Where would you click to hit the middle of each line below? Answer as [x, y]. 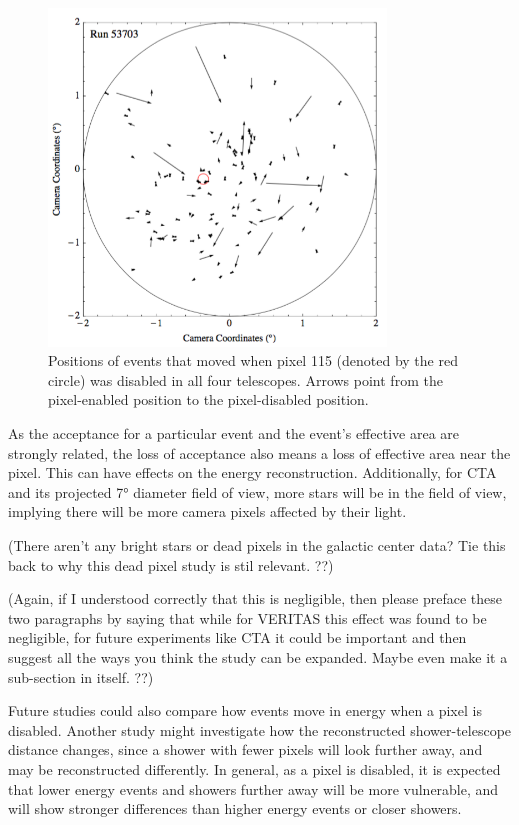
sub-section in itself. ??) [81, 676]
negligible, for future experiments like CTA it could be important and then [237, 637]
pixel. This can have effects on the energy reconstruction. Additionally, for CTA [252, 472]
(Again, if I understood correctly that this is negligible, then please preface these [255, 598]
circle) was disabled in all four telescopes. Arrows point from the [245, 379]
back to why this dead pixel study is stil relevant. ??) [171, 564]
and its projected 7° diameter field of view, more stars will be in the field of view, [257, 491]
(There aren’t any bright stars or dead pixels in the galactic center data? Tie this [257, 544]
